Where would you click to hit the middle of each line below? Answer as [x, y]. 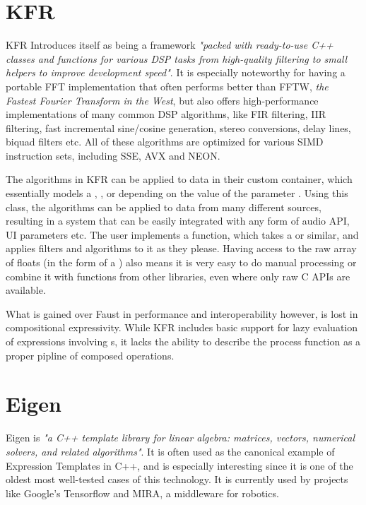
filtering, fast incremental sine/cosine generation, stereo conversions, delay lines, [178, 127]
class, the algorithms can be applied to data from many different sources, [164, 207]
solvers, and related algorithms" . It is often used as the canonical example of [170, 451]
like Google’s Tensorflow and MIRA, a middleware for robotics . [142, 493]
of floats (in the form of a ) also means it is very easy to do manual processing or [181, 262]
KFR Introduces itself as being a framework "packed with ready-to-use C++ [170, 45]
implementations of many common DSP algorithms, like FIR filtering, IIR [166, 114]
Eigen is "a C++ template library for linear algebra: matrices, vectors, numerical [180, 438]
